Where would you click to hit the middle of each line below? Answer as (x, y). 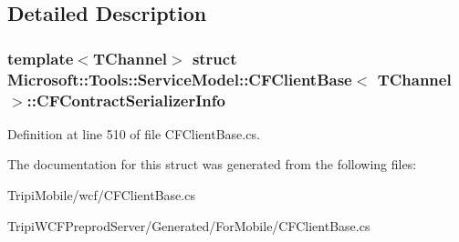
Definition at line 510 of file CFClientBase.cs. (134, 133)
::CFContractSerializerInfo (126, 100)
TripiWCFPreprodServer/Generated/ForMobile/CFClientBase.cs (189, 225)
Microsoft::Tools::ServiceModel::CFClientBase (180, 79)
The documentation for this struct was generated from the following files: (212, 164)
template (41, 58)
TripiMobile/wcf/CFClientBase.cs (101, 195)
